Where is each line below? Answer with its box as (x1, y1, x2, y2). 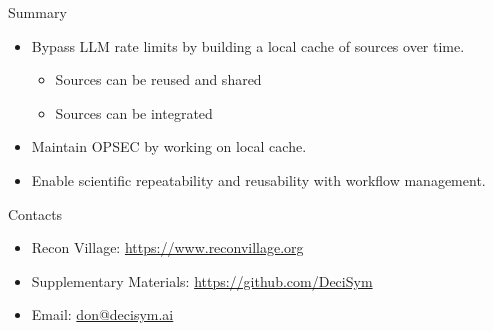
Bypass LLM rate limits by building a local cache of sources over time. (31, 35, 465, 56)
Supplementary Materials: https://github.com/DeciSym (31, 270, 373, 291)
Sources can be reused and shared (55, 69, 262, 90)
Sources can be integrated (55, 102, 213, 123)
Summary (8, 2, 67, 22)
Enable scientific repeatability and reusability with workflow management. (31, 169, 486, 190)
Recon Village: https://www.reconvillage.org (31, 237, 304, 258)
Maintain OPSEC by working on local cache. (31, 136, 307, 157)
